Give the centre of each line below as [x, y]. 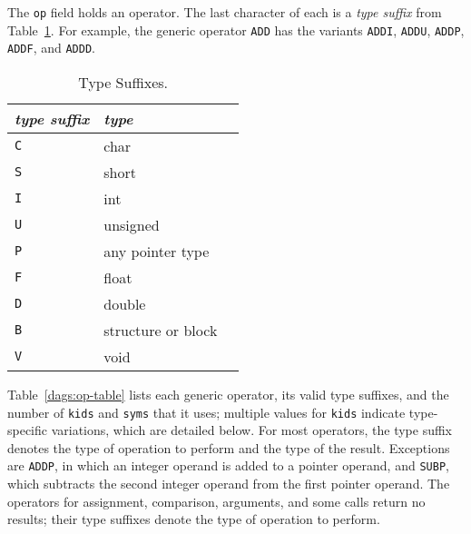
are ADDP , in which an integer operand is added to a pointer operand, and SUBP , [228, 465]
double [125, 303]
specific [28, 430]
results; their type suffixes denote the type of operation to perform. [194, 519]
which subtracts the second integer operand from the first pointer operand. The [229, 484]
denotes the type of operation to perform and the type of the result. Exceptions [229, 447]
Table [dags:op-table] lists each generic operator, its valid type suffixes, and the [228, 394]
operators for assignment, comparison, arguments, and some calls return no [216, 501]
